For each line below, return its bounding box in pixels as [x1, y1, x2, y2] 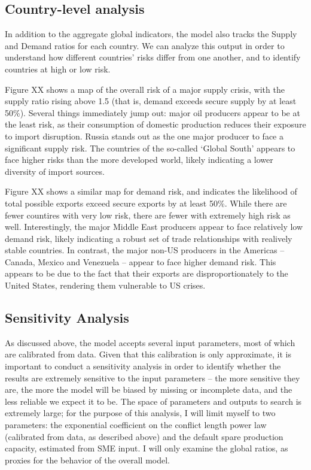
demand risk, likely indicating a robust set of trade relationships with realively [5, 232, 292, 244]
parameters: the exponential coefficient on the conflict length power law [5, 419, 267, 431]
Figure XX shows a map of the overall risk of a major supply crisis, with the [5, 83, 285, 95]
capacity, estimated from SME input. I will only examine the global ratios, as [5, 442, 288, 454]
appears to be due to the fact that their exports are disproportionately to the [5, 267, 288, 280]
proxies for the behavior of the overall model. [5, 453, 170, 466]
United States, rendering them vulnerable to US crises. [5, 279, 206, 292]
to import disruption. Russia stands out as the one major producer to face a [5, 129, 283, 142]
